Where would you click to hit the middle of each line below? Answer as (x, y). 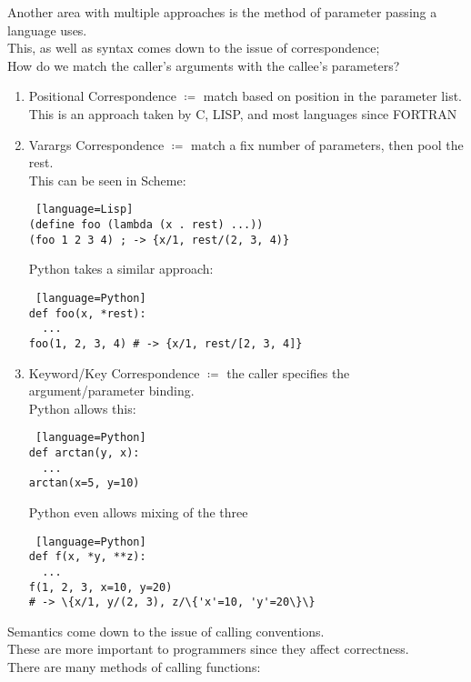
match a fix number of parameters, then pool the (327, 144)
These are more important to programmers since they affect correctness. (208, 649)
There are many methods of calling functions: (134, 667)
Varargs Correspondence (96, 144)
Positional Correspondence (103, 96)
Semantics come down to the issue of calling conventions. (166, 631)
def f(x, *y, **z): (87, 557)
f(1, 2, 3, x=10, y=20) (100, 587)
